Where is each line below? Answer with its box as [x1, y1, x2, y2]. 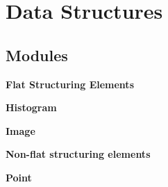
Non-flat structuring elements [6, 147, 151, 161]
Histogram [6, 100, 57, 115]
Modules [6, 44, 68, 65]
